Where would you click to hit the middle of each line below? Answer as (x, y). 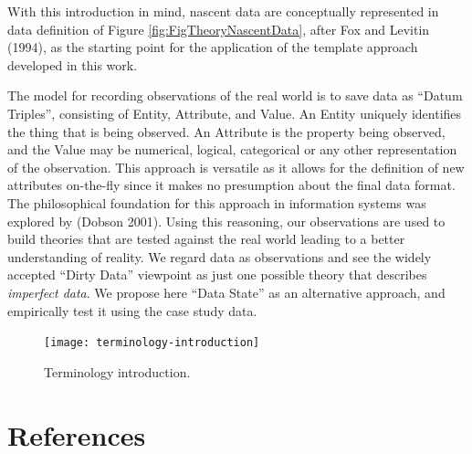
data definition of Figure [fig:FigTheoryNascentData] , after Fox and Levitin (219, 29)
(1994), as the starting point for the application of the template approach (213, 47)
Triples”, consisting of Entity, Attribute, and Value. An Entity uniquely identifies (235, 113)
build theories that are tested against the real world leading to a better (206, 239)
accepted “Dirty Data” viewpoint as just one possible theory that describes (217, 275)
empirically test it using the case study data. (132, 310)
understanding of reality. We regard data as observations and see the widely (220, 256)
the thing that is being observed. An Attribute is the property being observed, (226, 131)
